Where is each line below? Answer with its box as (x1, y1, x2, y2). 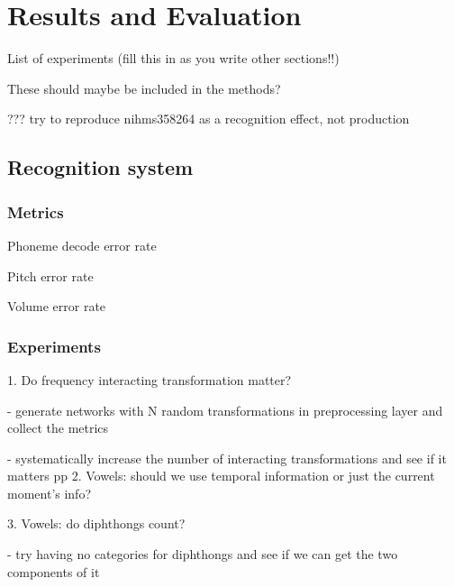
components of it (7, 562, 100, 581)
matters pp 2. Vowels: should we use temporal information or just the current (7, 466, 435, 485)
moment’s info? (7, 483, 92, 502)
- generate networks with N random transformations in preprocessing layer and (7, 400, 443, 419)
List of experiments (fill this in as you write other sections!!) (7, 49, 340, 68)
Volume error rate (7, 297, 106, 316)
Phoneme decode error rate (7, 235, 157, 254)
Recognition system (7, 153, 194, 181)
